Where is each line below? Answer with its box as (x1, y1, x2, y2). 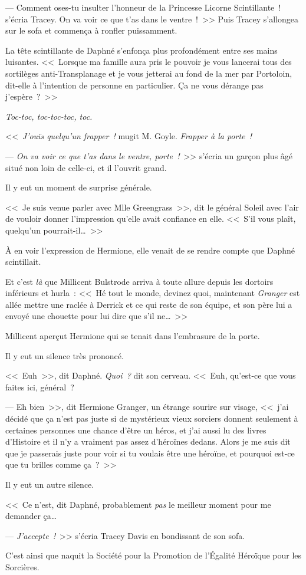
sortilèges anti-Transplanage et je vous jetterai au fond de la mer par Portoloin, (5, 67, 292, 79)
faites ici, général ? (5, 380, 74, 393)
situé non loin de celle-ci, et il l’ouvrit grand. (5, 161, 167, 173)
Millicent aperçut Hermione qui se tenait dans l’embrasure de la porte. (5, 330, 260, 342)
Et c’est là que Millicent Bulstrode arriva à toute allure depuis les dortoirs (5, 275, 274, 287)
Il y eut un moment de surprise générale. (5, 181, 152, 193)
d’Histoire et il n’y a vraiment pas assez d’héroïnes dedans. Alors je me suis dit (5, 435, 291, 448)
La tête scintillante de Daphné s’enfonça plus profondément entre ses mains (5, 44, 278, 56)
